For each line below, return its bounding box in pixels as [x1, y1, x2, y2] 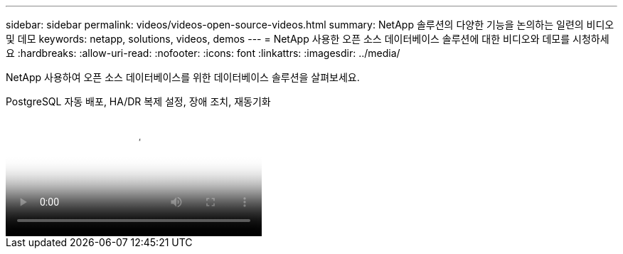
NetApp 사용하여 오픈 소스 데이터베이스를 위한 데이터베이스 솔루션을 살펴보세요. [6, 71, 360, 83]
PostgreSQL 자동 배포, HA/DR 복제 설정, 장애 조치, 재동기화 [6, 95, 271, 107]
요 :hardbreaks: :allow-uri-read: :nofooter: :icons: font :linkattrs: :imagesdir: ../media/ [6, 47, 400, 59]
